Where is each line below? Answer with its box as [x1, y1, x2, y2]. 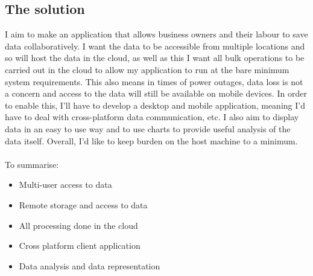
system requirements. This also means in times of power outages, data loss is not [5, 75, 303, 88]
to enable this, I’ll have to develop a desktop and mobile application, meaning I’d [5, 98, 305, 111]
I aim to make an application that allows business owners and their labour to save [5, 28, 308, 40]
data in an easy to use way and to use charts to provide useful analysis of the [5, 122, 291, 135]
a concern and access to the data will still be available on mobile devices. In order [5, 87, 307, 100]
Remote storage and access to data [19, 198, 148, 211]
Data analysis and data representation [19, 259, 160, 272]
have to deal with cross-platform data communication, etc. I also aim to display [5, 111, 299, 123]
